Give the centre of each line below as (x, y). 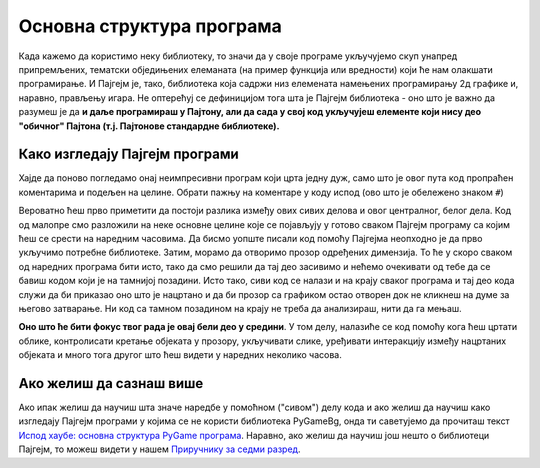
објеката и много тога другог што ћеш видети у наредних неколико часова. (180, 355)
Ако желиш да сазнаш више (111, 383)
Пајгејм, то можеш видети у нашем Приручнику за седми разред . (159, 449)
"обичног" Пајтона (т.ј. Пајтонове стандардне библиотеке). (149, 126)
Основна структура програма (150, 26)
